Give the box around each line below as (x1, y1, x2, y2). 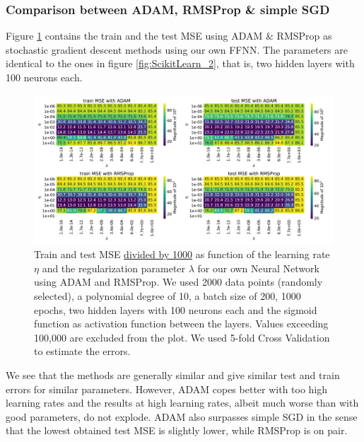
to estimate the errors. (34, 344, 131, 359)
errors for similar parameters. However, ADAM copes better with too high (6, 381, 328, 396)
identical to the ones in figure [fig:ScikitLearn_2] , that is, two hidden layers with (6, 56, 355, 71)
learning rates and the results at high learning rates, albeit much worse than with (6, 395, 359, 410)
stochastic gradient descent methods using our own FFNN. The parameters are (6, 42, 348, 57)
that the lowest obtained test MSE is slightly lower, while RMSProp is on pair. (6, 423, 348, 438)
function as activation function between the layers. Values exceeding (34, 316, 329, 331)
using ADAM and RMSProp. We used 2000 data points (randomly (34, 274, 323, 289)
